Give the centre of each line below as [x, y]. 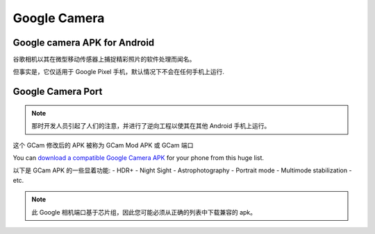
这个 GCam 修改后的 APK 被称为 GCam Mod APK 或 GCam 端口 [103, 145]
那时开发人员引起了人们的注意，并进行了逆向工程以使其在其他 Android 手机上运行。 [151, 126]
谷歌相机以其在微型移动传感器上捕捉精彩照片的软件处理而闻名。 [104, 60]
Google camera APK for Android [84, 43]
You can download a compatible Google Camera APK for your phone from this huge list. [138, 158]
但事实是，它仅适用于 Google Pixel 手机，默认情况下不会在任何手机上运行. [119, 72]
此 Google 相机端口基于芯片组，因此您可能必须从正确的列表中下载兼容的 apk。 [144, 212]
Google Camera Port [58, 92]
